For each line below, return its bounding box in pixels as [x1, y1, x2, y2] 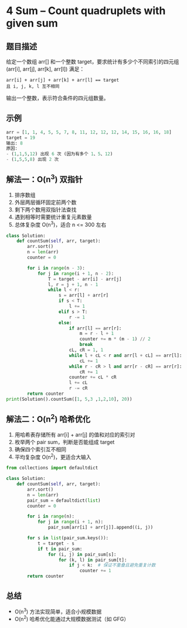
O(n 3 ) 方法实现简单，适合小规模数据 [14, 607, 102, 615]
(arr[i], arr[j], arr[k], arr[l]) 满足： [6, 66, 85, 72]
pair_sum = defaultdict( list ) [27, 498, 101, 503]
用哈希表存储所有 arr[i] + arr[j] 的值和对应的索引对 [14, 431, 135, 438]
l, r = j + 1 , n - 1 [47, 281, 98, 287]
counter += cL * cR [69, 374, 117, 380]
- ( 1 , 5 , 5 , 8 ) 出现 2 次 [6, 157, 59, 163]
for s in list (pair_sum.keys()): [27, 535, 109, 541]
